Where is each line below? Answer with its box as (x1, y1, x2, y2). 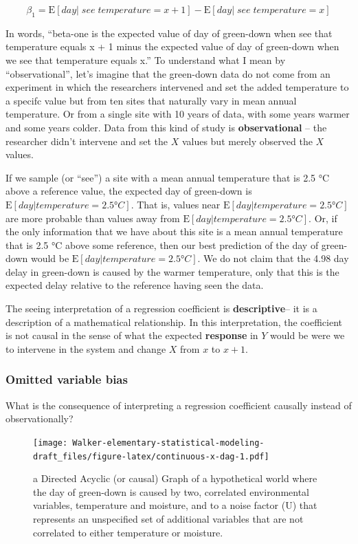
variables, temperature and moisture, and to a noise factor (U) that (33, 498, 317, 512)
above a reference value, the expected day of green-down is (5, 184, 252, 198)
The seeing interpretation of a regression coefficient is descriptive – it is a (5, 301, 317, 316)
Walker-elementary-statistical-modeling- (72, 437, 265, 448)
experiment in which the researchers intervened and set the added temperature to (5, 80, 349, 94)
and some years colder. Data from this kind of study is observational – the (5, 120, 327, 134)
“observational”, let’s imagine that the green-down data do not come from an (5, 66, 331, 80)
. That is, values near (131, 197, 221, 211)
